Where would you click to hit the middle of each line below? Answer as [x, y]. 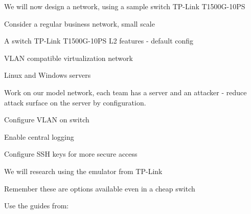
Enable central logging [39, 136]
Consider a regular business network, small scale [79, 23]
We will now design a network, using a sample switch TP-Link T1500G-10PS [125, 6]
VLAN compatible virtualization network [69, 58]
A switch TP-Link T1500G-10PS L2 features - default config [99, 41]
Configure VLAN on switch [47, 120]
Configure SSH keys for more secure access [71, 154]
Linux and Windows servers [48, 75]
